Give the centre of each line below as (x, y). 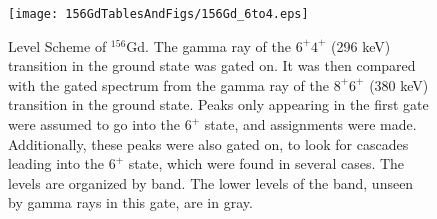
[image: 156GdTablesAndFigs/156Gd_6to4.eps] (158, 14)
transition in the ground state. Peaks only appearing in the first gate (218, 104)
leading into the (56, 163)
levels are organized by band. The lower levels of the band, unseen (211, 182)
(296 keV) (361, 45)
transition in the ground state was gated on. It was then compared (212, 65)
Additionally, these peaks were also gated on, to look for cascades (208, 143)
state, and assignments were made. (310, 124)
